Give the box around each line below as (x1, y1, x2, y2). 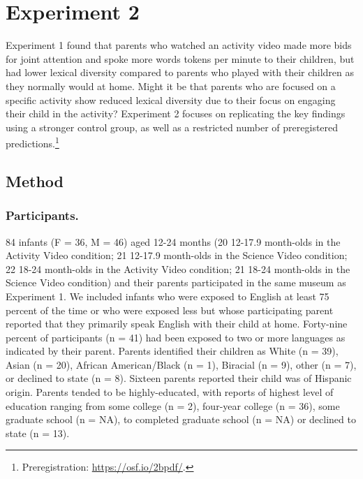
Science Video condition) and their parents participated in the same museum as (6, 275, 346, 290)
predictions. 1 (6, 134, 59, 150)
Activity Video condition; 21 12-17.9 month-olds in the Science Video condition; (6, 248, 348, 263)
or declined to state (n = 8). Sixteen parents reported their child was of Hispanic (6, 371, 352, 385)
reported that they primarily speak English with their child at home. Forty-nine (6, 316, 348, 331)
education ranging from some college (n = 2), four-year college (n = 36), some (6, 398, 340, 413)
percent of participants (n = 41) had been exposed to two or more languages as (6, 330, 346, 344)
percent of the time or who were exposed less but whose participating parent (6, 302, 334, 317)
